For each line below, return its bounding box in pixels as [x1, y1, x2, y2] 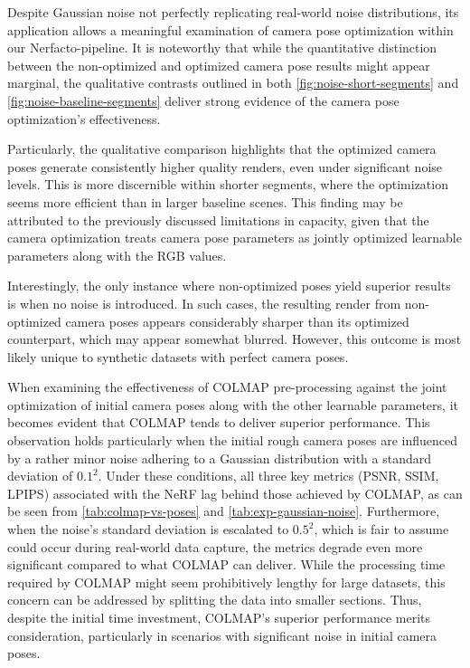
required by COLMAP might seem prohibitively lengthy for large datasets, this [7, 572, 446, 591]
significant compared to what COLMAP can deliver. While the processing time [7, 555, 446, 574]
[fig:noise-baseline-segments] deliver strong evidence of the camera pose [7, 91, 399, 110]
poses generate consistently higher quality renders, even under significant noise [7, 157, 443, 176]
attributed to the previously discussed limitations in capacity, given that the [7, 210, 429, 229]
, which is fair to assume [314, 520, 449, 539]
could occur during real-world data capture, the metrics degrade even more [7, 537, 423, 556]
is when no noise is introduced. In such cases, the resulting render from [7, 293, 401, 312]
